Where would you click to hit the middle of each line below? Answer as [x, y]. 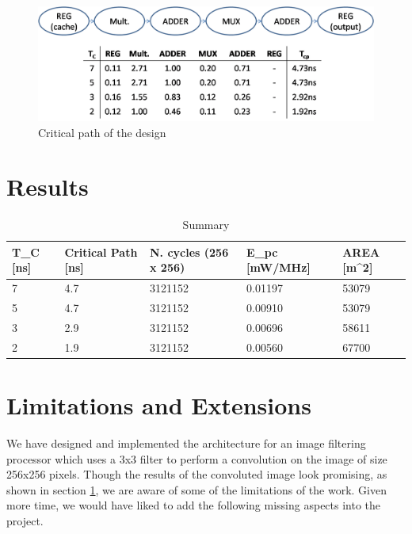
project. [25, 520]
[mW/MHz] [278, 267]
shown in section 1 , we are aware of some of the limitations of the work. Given [196, 489]
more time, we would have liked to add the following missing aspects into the [194, 505]
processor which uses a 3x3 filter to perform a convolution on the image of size [197, 458]
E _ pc [262, 252]
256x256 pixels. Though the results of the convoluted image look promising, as [197, 474]
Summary [206, 225]
